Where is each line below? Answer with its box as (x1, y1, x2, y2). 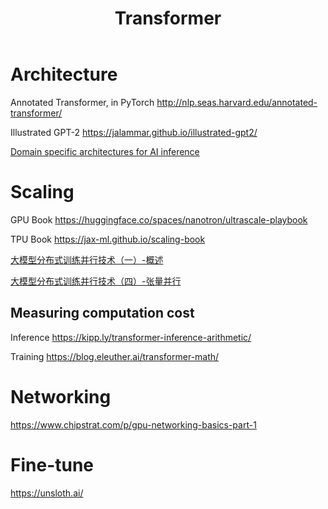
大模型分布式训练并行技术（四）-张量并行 (10, 275, 182, 287)
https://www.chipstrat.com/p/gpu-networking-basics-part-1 (10, 418, 257, 431)
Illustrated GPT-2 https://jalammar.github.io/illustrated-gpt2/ (10, 126, 258, 138)
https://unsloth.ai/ (10, 487, 84, 499)
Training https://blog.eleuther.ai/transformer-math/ (10, 350, 220, 362)
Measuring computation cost (10, 305, 195, 322)
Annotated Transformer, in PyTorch (10, 96, 155, 108)
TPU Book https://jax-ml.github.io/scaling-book (10, 233, 206, 245)
